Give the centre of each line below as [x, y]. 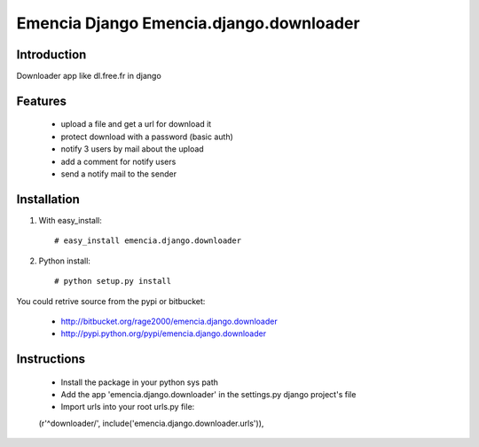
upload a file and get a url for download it [136, 124]
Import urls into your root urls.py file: [128, 407]
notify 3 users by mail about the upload [132, 149]
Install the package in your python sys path [140, 382]
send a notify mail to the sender [119, 174]
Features [41, 101]
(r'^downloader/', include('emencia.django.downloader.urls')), [151, 423]
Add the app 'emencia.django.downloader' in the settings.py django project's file [208, 395]
